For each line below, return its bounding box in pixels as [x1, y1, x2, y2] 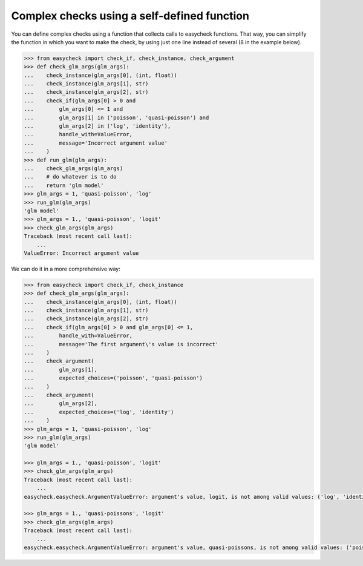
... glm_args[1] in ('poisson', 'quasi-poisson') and [24, 114, 209, 121]
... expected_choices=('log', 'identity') [24, 409, 174, 415]
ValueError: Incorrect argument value [24, 249, 139, 257]
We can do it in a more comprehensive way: [11, 265, 121, 272]
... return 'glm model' [24, 182, 104, 189]
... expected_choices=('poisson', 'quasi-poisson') [24, 375, 203, 381]
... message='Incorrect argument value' [24, 139, 168, 146]
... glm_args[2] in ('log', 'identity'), [24, 123, 171, 130]
